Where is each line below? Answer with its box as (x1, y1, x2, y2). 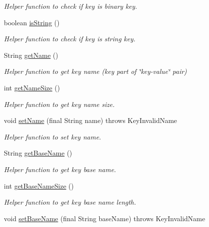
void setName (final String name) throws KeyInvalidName (4, 115, 177, 125)
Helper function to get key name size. (4, 99, 115, 109)
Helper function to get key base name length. (4, 197, 136, 207)
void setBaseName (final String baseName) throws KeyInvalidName (4, 213, 205, 223)
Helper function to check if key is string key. (4, 34, 136, 44)
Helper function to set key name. (4, 131, 101, 141)
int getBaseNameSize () (4, 180, 74, 191)
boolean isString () (4, 17, 60, 27)
